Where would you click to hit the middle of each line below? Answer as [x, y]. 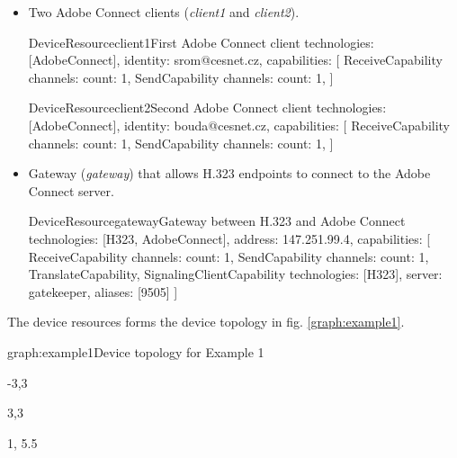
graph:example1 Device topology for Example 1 [136, 351]
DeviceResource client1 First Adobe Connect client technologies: [201, 42]
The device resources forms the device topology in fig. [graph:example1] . [206, 322]
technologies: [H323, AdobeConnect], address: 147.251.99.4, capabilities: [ [229, 238]
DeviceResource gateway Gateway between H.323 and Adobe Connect [217, 221]
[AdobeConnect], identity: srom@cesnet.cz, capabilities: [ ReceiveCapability [235, 60]
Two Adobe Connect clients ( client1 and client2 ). [164, 12]
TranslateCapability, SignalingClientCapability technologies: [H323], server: [235, 274]
